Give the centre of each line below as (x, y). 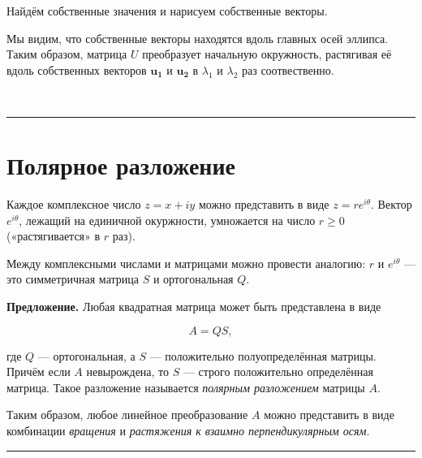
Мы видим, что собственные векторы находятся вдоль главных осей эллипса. (198, 38)
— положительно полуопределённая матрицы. (263, 355)
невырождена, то (128, 372)
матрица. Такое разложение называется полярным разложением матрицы (186, 387)
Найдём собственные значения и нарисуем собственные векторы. (167, 11)
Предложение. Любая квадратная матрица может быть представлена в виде (194, 307)
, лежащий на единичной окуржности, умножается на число (167, 220)
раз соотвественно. (288, 69)
